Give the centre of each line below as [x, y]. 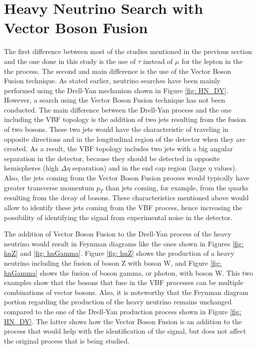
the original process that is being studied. [67, 340]
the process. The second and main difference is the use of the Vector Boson [118, 71]
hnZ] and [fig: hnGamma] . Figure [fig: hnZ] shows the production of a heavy [119, 253]
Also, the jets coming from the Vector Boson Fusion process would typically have [127, 178]
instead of [158, 61]
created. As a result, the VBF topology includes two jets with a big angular [119, 148]
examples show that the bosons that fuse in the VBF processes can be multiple [124, 282]
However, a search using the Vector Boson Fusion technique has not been [115, 100]
